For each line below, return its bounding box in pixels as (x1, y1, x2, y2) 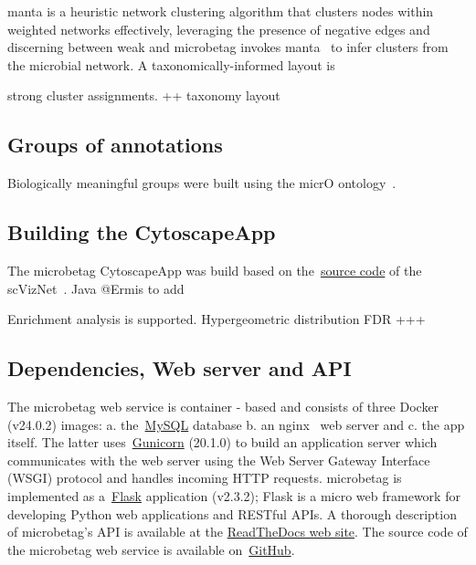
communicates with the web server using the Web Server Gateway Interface (7, 450, 430, 469)
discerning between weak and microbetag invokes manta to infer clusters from (7, 37, 449, 57)
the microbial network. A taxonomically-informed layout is (7, 55, 335, 74)
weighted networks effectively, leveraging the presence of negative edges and (7, 19, 430, 38)
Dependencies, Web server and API (7, 354, 352, 382)
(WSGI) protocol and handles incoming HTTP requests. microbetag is (7, 468, 402, 487)
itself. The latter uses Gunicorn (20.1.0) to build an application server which (7, 433, 438, 452)
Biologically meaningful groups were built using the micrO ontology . (7, 173, 397, 193)
